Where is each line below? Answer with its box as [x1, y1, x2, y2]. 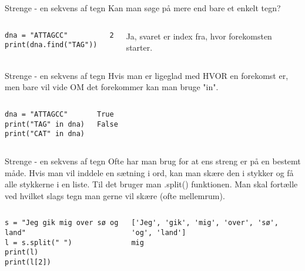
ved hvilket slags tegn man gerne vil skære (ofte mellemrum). [5, 189, 225, 201]
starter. [126, 41, 153, 54]
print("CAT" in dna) [5, 130, 85, 138]
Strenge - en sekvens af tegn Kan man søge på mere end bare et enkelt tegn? [5, 2, 281, 14]
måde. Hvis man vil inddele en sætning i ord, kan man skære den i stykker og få [5, 166, 294, 179]
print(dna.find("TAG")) [5, 41, 98, 49]
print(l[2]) [5, 257, 51, 266]
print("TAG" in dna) [5, 120, 85, 128]
